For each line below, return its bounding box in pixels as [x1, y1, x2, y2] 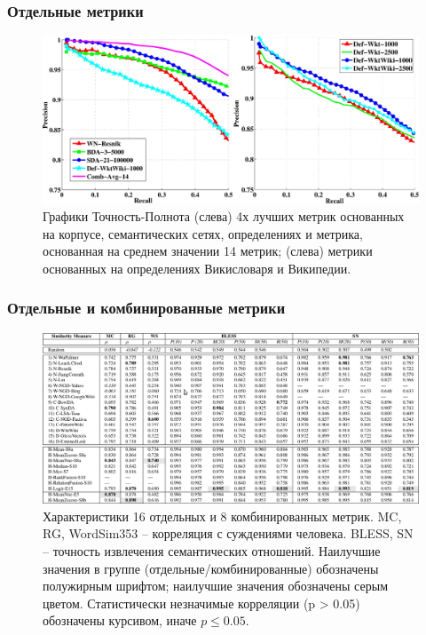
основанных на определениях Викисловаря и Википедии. [43, 258, 351, 277]
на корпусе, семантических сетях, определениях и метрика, [43, 224, 363, 242]
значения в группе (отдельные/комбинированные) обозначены [43, 559, 379, 577]
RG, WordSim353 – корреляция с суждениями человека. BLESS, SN [43, 524, 414, 543]
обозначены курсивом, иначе [43, 611, 197, 630]
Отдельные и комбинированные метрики [7, 297, 286, 319]
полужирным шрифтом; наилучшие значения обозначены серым [43, 576, 388, 595]
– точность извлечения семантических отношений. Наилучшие [43, 541, 381, 560]
